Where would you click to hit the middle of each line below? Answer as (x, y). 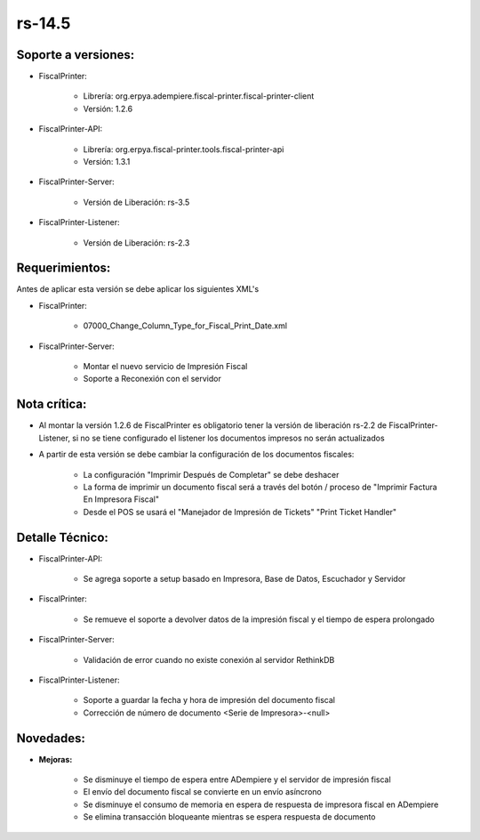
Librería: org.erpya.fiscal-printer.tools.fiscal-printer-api (184, 149)
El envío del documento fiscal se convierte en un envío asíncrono (202, 792)
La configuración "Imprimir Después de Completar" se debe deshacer (211, 474)
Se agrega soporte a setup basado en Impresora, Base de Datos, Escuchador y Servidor (244, 578)
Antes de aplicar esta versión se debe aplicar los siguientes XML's (138, 289)
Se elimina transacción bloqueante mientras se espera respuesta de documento (230, 817)
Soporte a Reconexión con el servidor (152, 379)
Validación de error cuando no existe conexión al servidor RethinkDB (209, 659)
